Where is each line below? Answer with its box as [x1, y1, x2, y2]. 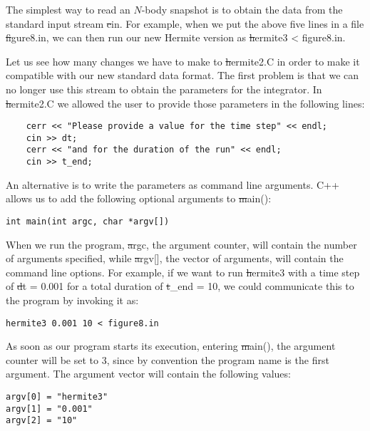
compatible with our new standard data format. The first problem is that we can [6, 68, 359, 83]
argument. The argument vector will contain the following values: [6, 366, 291, 381]
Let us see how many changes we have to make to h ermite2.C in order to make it [6, 53, 360, 68]
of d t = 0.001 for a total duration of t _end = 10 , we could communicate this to [6, 279, 354, 294]
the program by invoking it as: [6, 293, 139, 307]
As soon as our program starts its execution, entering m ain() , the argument [6, 338, 336, 353]
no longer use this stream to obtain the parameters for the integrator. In [6, 81, 322, 96]
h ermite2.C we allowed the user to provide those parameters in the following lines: [6, 95, 365, 110]
